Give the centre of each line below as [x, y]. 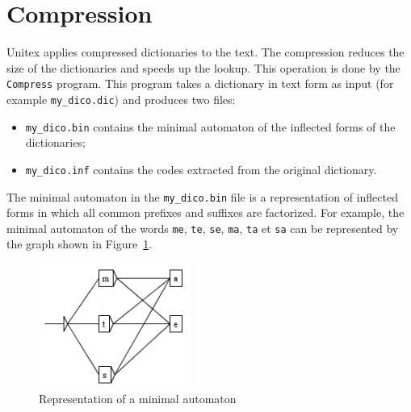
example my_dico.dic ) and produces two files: [121, 99]
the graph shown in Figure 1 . [80, 244]
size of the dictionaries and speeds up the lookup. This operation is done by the [203, 67]
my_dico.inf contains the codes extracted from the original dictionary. [201, 169]
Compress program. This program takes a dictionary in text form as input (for [200, 83]
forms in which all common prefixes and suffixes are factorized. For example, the [205, 212]
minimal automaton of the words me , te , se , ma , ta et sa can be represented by [203, 228]
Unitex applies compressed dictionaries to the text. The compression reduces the [205, 52]
